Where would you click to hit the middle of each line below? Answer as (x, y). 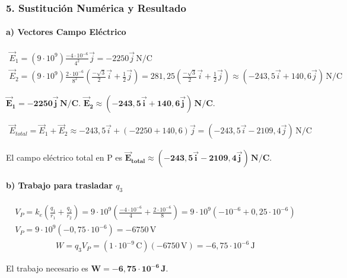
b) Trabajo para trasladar (59, 185)
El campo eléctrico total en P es (64, 157)
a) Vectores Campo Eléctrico (66, 32)
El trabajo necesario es (47, 268)
